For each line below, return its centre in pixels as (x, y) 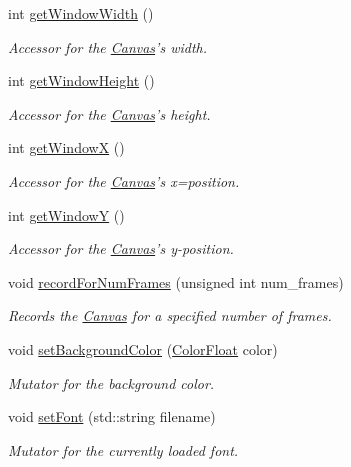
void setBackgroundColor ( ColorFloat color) (143, 348)
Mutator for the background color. (111, 382)
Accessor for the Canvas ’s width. (107, 46)
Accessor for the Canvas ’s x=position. (124, 180)
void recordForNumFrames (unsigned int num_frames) (176, 281)
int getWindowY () (66, 214)
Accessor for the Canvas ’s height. (109, 113)
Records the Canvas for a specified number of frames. (170, 315)
